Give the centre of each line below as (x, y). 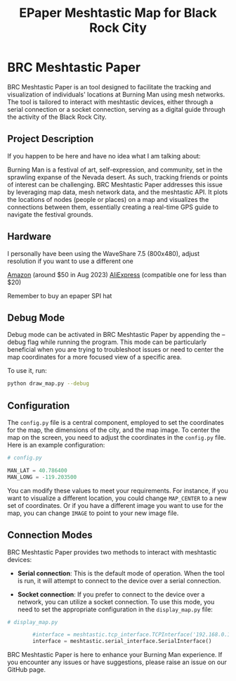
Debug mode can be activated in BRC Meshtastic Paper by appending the (114, 335)
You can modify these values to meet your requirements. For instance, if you (118, 490)
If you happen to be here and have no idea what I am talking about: (104, 155)
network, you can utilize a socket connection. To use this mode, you (116, 602)
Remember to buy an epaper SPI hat (60, 295)
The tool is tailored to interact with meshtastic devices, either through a (110, 102)
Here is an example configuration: (56, 445)
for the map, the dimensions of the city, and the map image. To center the (114, 430)
